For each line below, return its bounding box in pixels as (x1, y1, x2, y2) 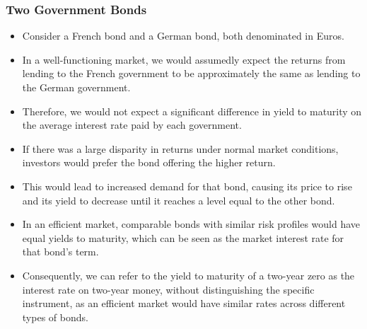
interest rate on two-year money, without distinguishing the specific (22, 282, 315, 296)
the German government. (22, 80, 131, 94)
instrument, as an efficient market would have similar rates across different (22, 296, 346, 311)
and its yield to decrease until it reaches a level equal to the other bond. (22, 192, 335, 207)
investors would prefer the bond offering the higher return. (22, 155, 276, 170)
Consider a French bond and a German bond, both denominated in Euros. (22, 28, 344, 43)
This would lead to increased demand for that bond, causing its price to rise (22, 178, 352, 193)
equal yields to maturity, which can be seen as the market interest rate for (22, 230, 344, 245)
